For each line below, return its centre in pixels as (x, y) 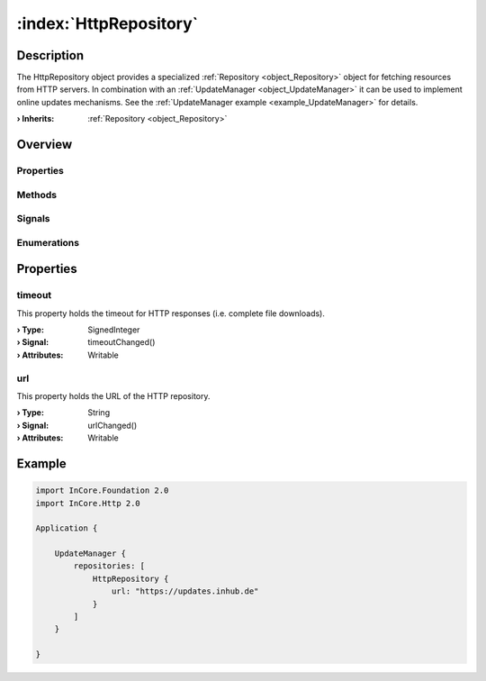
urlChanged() (112, 425)
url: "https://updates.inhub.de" (185, 591)
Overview (45, 145)
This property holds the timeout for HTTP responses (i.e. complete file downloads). (171, 313)
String (99, 413)
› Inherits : (36, 119)
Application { (67, 528)
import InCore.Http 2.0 (88, 503)
